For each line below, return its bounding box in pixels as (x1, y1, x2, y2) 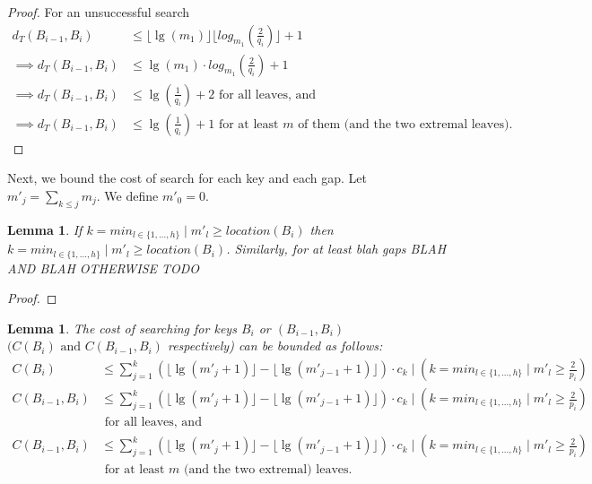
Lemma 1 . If (7, 220, 83, 238)
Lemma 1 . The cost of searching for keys (7, 318, 237, 337)
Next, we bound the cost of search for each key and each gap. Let (7, 169, 367, 187)
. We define (96, 186, 159, 204)
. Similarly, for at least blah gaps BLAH (226, 239, 447, 258)
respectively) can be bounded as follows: (167, 336, 383, 355)
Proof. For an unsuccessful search (7, 3, 190, 21)
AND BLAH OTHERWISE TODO (7, 258, 200, 277)
